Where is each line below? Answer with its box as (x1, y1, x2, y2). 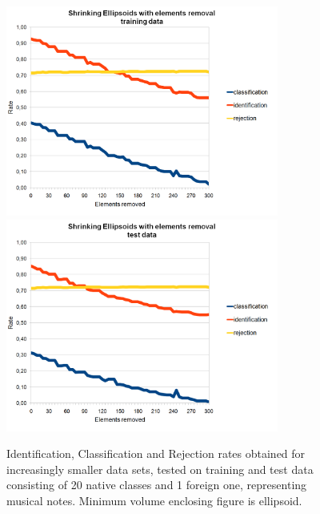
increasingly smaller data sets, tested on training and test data (6, 460, 314, 477)
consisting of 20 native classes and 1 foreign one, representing (6, 476, 307, 493)
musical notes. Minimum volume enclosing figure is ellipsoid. (6, 492, 302, 508)
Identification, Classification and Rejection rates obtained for (6, 445, 306, 462)
